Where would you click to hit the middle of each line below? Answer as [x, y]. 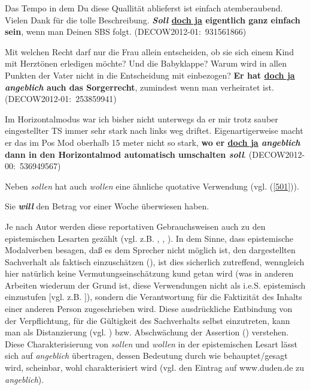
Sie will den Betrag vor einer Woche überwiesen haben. [107, 206]
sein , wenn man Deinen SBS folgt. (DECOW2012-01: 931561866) [126, 31]
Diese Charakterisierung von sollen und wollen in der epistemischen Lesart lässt [151, 343]
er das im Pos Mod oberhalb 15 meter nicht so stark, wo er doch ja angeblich [153, 142]
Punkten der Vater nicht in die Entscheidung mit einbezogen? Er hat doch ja [150, 75]
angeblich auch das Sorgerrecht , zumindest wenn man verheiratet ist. [139, 87]
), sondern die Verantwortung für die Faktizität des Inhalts [194, 297]
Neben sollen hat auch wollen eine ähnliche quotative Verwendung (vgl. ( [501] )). [152, 186]
